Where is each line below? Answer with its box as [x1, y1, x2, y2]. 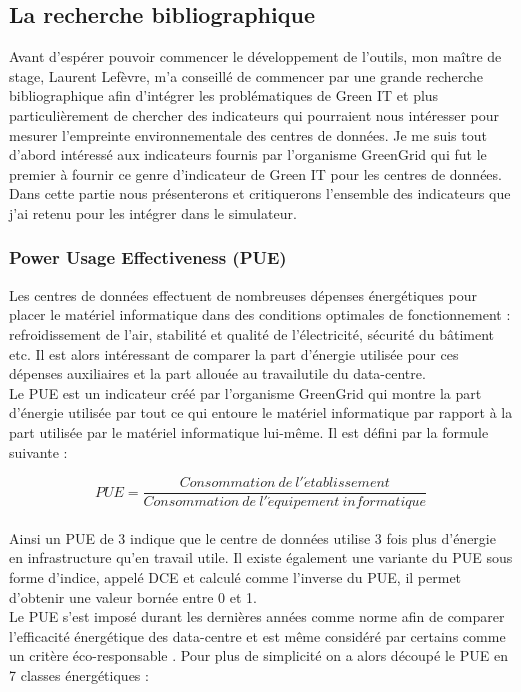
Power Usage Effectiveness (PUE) [9, 245, 287, 270]
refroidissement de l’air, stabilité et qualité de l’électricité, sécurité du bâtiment [9, 323, 495, 344]
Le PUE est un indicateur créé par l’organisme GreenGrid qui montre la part [9, 382, 482, 403]
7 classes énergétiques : [9, 664, 149, 685]
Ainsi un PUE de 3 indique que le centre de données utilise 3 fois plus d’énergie [9, 527, 496, 548]
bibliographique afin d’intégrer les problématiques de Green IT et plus [9, 85, 439, 106]
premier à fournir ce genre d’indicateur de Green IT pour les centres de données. [9, 163, 502, 184]
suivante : [9, 441, 68, 462]
